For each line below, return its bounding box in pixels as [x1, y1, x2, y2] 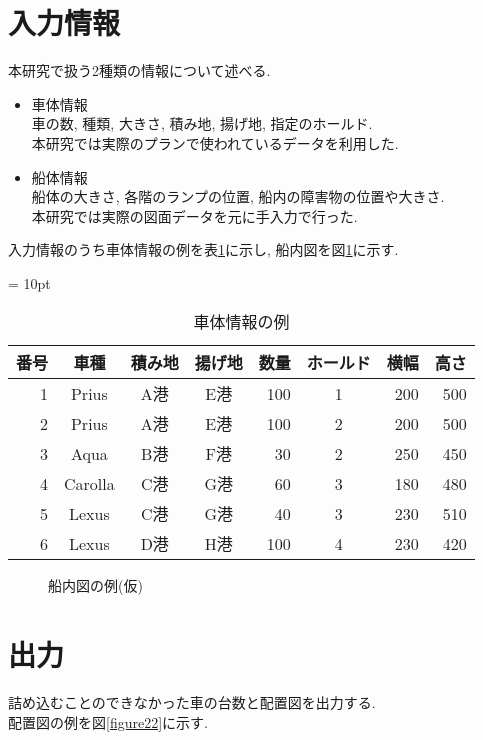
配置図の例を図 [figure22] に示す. [8, 711, 208, 732]
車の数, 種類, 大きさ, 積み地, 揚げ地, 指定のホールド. [31, 113, 373, 134]
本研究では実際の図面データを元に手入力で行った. [31, 205, 358, 226]
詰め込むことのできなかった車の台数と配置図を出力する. [8, 692, 376, 713]
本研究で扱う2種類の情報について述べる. [8, 60, 271, 81]
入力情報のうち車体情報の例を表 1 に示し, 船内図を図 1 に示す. [8, 239, 399, 260]
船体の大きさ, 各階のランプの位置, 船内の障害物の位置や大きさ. [31, 186, 445, 207]
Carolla [64, 471, 115, 495]
